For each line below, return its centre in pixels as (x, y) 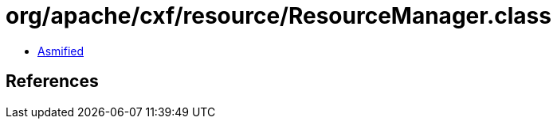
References (52, 81)
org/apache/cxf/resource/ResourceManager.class (278, 16)
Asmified (61, 51)
